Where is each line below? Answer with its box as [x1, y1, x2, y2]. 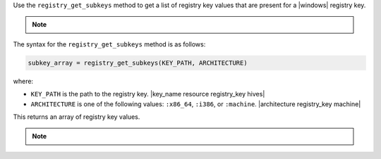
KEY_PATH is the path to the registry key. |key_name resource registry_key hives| [30, 90, 265, 98]
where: [13, 77, 34, 85]
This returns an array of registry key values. [13, 113, 140, 121]
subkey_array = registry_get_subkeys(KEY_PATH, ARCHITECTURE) [28, 58, 248, 67]
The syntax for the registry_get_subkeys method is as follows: [13, 39, 206, 49]
